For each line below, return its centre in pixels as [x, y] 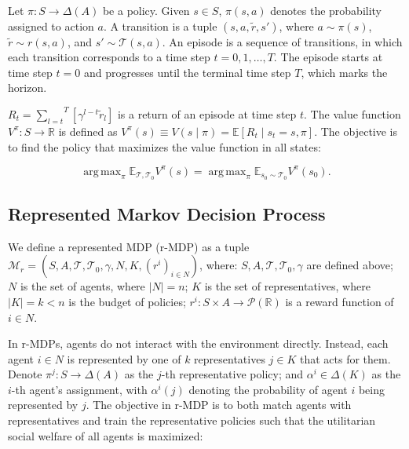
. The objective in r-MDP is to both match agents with [219, 405]
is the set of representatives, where [287, 286]
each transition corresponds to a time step [109, 57]
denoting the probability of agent [268, 389]
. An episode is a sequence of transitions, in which [282, 41]
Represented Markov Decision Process [167, 213]
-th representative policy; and [232, 374]
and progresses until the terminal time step [187, 72]
